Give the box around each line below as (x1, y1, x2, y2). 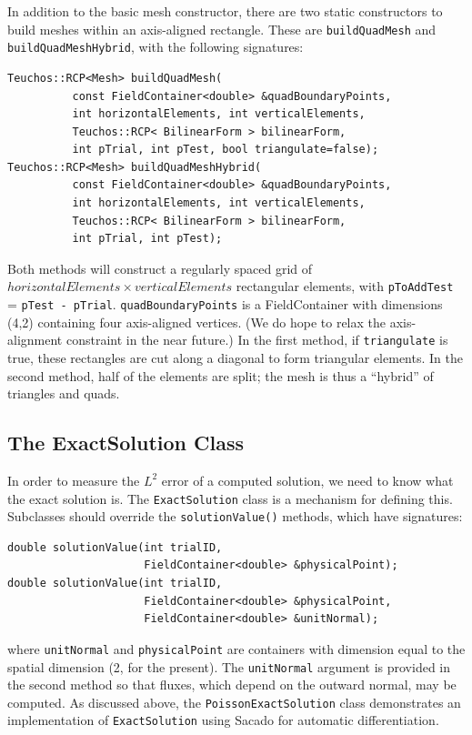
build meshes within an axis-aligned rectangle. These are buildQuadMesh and (7, 19, 437, 38)
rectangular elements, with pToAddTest (236, 277, 454, 296)
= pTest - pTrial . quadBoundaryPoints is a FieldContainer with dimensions (7, 295, 443, 314)
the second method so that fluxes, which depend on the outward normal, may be (7, 675, 457, 694)
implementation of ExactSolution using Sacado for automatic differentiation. (7, 710, 439, 730)
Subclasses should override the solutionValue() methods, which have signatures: (7, 507, 463, 526)
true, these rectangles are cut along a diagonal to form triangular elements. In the (7, 348, 463, 367)
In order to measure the (7, 470, 140, 489)
